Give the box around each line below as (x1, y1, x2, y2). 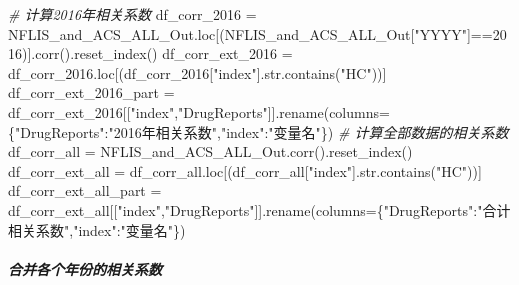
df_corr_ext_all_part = (8, 180, 162, 201)
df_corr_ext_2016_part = (8, 82, 175, 103)
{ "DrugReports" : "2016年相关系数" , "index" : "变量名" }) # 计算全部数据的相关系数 (8, 121, 509, 142)
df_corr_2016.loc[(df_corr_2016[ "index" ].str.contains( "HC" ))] (8, 62, 387, 83)
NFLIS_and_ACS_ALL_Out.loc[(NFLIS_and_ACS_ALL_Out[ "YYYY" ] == (8, 23, 493, 44)
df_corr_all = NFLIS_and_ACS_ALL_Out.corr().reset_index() (8, 141, 413, 162)
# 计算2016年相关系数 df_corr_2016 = (8, 4, 257, 24)
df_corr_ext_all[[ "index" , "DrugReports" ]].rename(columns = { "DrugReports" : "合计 (8, 199, 511, 220)
